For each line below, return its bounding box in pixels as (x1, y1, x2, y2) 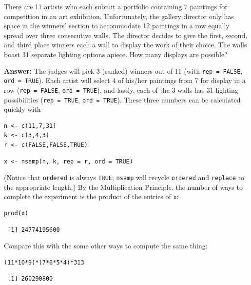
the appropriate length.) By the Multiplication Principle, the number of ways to (4, 182, 243, 192)
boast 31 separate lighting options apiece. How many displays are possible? (4, 49, 228, 59)
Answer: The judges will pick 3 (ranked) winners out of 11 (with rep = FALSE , (4, 65, 243, 76)
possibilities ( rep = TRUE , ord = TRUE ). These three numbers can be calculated (4, 94, 241, 104)
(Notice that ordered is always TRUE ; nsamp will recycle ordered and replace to (4, 172, 245, 183)
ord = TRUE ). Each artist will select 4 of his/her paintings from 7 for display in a (4, 75, 246, 85)
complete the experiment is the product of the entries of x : (4, 191, 179, 202)
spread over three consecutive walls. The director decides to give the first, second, (4, 30, 248, 40)
